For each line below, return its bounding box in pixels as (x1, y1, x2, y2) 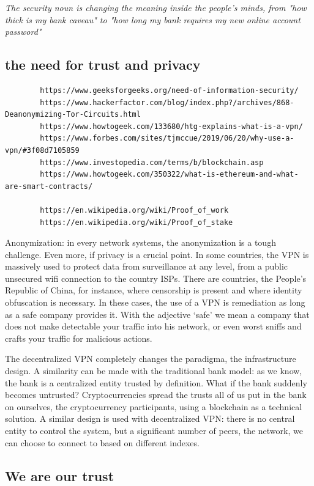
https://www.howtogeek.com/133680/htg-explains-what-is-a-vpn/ (40, 122, 303, 131)
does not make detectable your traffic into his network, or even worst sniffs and (5, 320, 302, 333)
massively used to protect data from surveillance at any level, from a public (5, 260, 288, 273)
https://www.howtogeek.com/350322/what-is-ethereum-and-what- (40, 170, 299, 179)
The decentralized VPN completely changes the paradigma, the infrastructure (5, 352, 296, 365)
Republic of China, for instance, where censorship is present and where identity (5, 284, 302, 296)
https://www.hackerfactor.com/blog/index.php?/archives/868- (40, 98, 294, 107)
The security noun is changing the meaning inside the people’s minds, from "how (5, 1, 307, 13)
